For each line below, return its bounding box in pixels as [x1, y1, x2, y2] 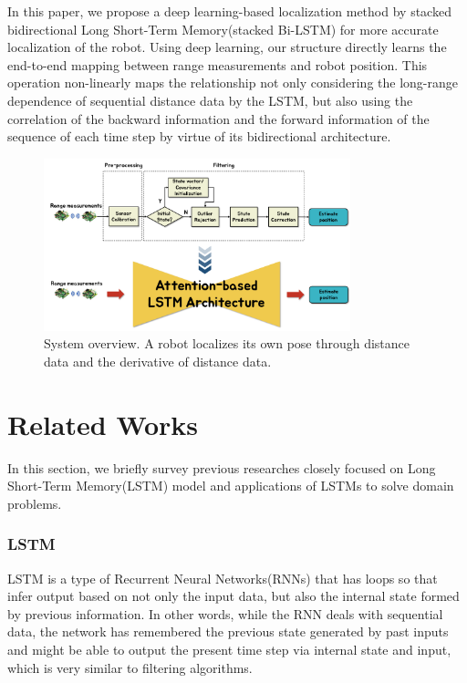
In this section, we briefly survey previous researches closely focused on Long [7, 458, 436, 477]
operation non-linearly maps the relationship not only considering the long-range [7, 73, 458, 92]
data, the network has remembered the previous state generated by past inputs [7, 622, 449, 641]
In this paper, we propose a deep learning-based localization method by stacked [7, 2, 451, 20]
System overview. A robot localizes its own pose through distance [44, 334, 410, 353]
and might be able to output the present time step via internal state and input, [7, 640, 451, 658]
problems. [7, 493, 62, 512]
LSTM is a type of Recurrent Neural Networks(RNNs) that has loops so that [7, 568, 438, 587]
